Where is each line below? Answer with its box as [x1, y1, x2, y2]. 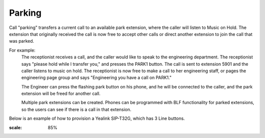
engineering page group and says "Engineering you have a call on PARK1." [21, 75, 172, 81]
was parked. [9, 38, 34, 44]
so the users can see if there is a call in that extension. [21, 106, 132, 112]
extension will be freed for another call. [21, 91, 101, 97]
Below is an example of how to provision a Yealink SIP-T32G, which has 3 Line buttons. [9, 115, 185, 121]
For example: [9, 47, 36, 53]
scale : [9, 124, 22, 130]
